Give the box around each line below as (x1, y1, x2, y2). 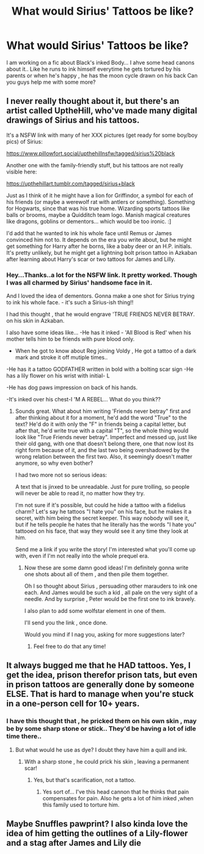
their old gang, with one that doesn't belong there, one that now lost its (15, 440, 194, 447)
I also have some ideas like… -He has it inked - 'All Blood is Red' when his (6, 329, 191, 337)
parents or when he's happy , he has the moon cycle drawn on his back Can (6, 71, 198, 79)
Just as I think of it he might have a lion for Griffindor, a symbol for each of (6, 191, 194, 199)
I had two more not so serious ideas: (15, 472, 107, 479)
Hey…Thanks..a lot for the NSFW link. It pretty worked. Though (6, 271, 197, 279)
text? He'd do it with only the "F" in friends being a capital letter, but (15, 420, 186, 428)
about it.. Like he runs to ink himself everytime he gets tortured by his (6, 65, 181, 73)
